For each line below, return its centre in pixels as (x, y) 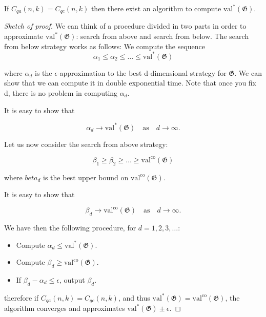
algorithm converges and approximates (65, 308)
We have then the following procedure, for (70, 227)
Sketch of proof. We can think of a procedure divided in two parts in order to (125, 26)
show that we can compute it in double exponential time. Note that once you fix (130, 83)
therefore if (21, 297)
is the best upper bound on (86, 177)
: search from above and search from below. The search (162, 36)
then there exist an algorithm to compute (156, 8)
